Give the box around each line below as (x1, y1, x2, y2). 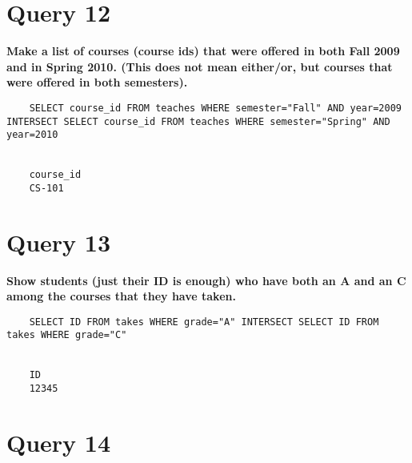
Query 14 (6, 425, 111, 458)
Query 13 (6, 225, 111, 258)
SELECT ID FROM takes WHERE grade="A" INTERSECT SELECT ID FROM (29, 316, 379, 328)
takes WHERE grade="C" (6, 329, 127, 341)
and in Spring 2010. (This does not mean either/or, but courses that (6, 58, 393, 74)
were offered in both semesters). (6, 74, 188, 91)
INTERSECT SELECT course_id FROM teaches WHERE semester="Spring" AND (6, 115, 390, 127)
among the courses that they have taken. (6, 288, 236, 304)
